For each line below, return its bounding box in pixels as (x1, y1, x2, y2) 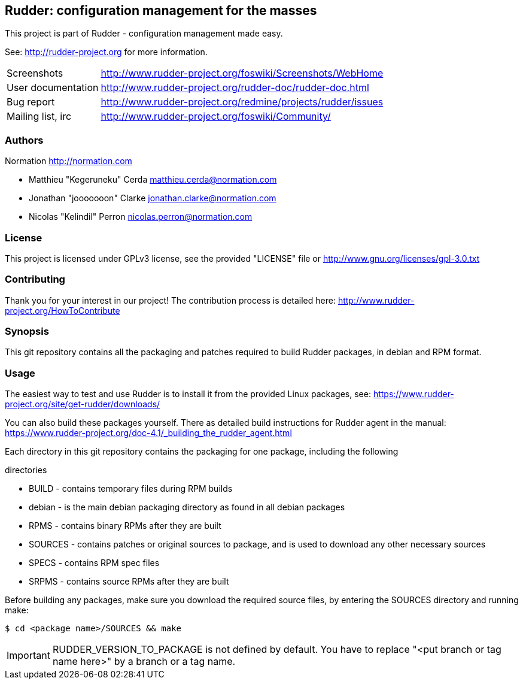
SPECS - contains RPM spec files (29, 558, 160, 568)
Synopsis (5, 325, 49, 338)
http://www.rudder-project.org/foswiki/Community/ (101, 110, 331, 123)
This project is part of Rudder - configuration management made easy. (5, 28, 283, 39)
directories (5, 465, 47, 476)
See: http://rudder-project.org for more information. (5, 47, 208, 57)
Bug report (7, 96, 55, 108)
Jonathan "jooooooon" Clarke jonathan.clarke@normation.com (29, 193, 276, 204)
